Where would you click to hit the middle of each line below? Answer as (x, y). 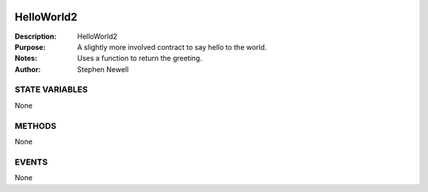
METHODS (36, 126)
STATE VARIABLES (51, 89)
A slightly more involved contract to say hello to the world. (172, 47)
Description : (36, 36)
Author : (28, 69)
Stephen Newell (103, 69)
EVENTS (31, 162)
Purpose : (30, 47)
